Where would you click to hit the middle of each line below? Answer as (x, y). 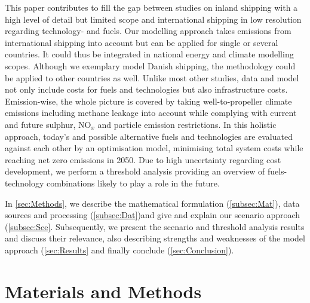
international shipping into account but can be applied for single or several (142, 42)
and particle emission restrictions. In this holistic (187, 124)
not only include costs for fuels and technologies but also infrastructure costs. (146, 89)
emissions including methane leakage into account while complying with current (151, 113)
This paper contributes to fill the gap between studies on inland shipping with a (151, 7)
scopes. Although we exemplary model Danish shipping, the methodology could (150, 65)
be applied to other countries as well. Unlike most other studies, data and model (152, 77)
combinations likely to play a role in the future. (133, 183)
